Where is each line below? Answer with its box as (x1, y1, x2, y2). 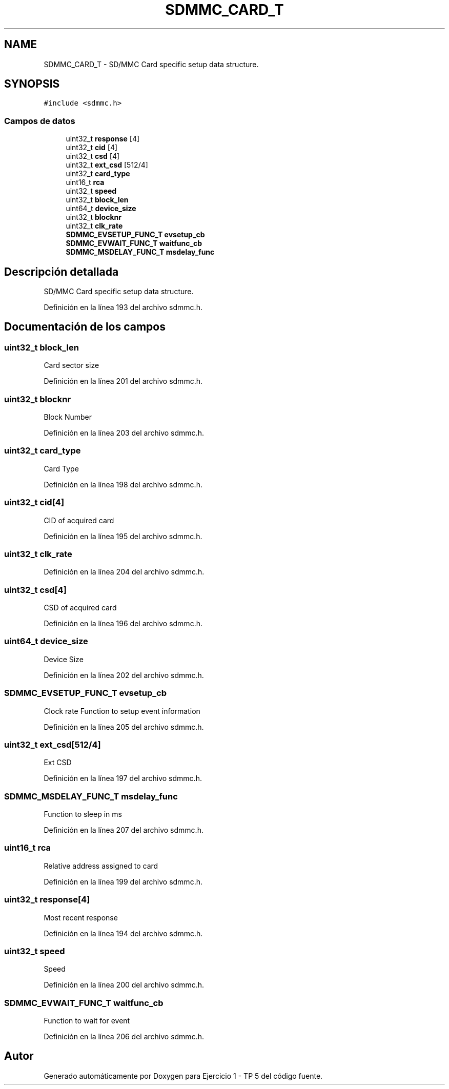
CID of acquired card (44, 516, 114, 525)
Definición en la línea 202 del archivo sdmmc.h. (44, 670, 204, 680)
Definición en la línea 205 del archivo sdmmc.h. (44, 722, 204, 731)
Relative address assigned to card (44, 861, 158, 870)
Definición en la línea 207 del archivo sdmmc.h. (44, 826, 203, 834)
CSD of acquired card (44, 603, 117, 612)
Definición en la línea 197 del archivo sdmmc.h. (44, 774, 202, 783)
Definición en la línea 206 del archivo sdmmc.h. (44, 1032, 204, 1041)
